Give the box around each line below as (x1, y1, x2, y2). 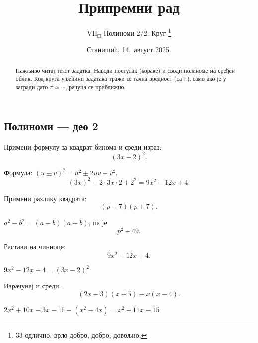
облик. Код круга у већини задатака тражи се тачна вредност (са (15, 74, 182, 83)
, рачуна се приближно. (65, 83, 126, 91)
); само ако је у (187, 74, 226, 83)
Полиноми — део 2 (4, 118, 98, 133)
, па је (88, 217, 107, 228)
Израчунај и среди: (4, 281, 61, 291)
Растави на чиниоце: (4, 241, 65, 251)
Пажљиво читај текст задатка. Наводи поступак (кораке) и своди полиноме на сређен (15, 66, 235, 74)
